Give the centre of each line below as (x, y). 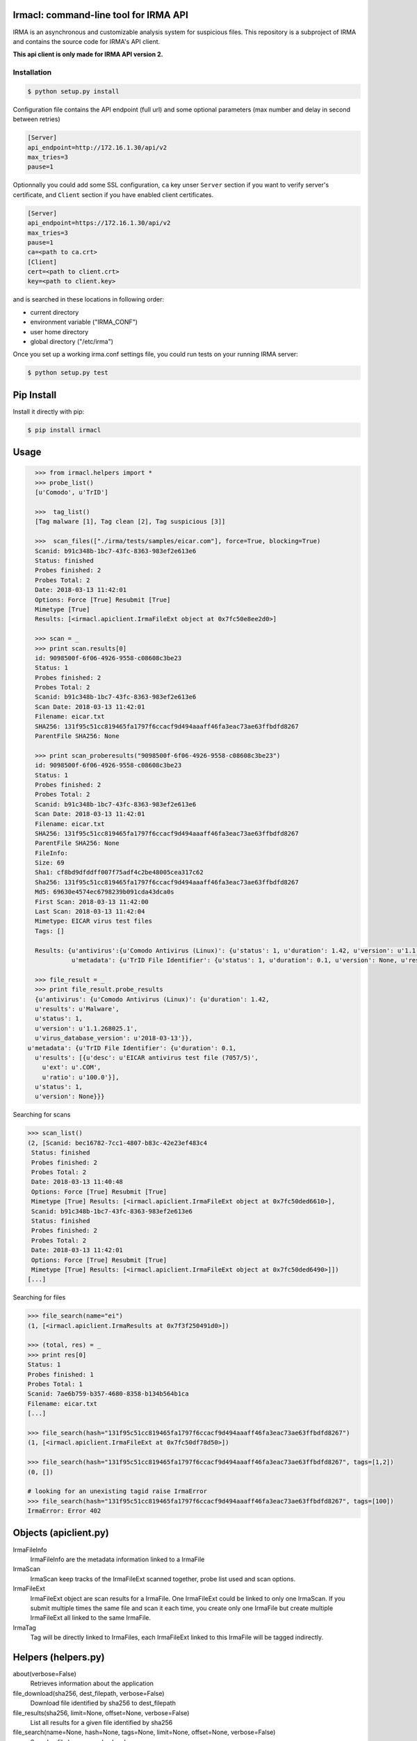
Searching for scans (42, 1115)
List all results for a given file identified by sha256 (101, 1722)
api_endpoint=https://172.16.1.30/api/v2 (99, 223)
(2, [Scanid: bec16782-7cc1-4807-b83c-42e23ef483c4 (117, 1143)
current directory (55, 312)
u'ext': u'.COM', (72, 1068)
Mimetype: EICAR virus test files (94, 921)
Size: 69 (50, 863)
